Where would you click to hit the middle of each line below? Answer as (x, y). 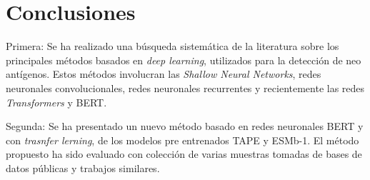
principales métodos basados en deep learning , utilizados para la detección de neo (184, 60)
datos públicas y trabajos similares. (83, 167)
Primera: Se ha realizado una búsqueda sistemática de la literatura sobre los (172, 46)
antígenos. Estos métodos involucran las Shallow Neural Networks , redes (164, 74)
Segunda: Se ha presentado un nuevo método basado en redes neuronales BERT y (185, 126)
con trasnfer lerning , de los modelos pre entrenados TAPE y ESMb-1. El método (182, 140)
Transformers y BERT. (56, 102)
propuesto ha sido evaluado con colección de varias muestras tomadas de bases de (184, 154)
